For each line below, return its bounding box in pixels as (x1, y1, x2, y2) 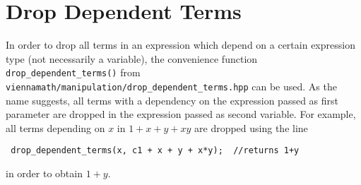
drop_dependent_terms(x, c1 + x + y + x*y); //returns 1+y (11, 145, 300, 156)
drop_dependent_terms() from (6, 65, 141, 80)
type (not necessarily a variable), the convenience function (6, 51, 258, 66)
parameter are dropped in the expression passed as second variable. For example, (6, 107, 356, 121)
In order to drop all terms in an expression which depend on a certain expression (6, 37, 355, 52)
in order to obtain (6, 166, 83, 181)
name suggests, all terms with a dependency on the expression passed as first (6, 92, 339, 107)
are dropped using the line (194, 120, 308, 135)
